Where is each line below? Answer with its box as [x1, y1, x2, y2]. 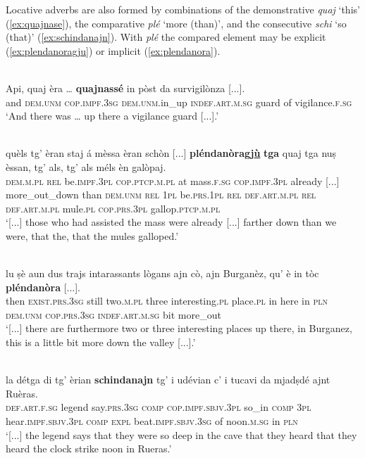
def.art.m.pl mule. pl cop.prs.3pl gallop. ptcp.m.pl [6, 201, 221, 215]
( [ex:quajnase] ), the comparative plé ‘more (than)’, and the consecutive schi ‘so [6, 15, 347, 30]
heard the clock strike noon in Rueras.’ [6, 441, 172, 456]
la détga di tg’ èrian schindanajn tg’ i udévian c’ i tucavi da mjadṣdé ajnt [6, 372, 330, 387]
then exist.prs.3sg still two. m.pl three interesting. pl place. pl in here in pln [6, 293, 328, 308]
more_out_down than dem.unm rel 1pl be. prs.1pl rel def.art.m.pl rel [6, 187, 316, 202]
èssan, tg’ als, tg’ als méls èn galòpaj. [6, 159, 166, 174]
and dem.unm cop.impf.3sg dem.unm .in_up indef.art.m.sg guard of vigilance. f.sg [6, 94, 352, 109]
